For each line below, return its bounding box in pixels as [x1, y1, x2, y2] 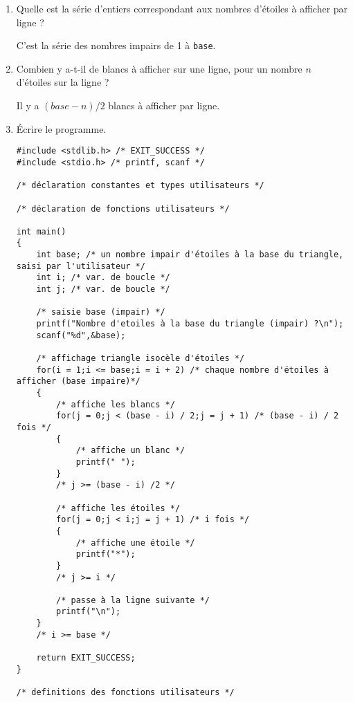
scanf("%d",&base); [36, 330, 126, 340]
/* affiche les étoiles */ [56, 503, 181, 513]
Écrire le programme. [16, 121, 107, 136]
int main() [16, 226, 66, 237]
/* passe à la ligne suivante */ [56, 595, 210, 605]
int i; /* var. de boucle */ [36, 273, 170, 283]
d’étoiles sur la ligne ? [16, 75, 109, 89]
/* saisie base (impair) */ [36, 307, 165, 317]
